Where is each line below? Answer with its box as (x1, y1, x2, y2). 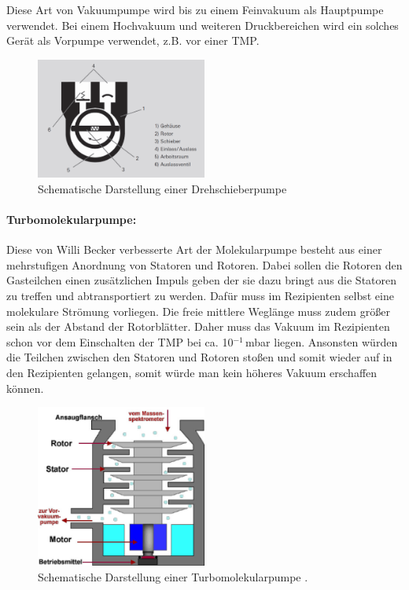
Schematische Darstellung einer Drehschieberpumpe (38, 180, 287, 196)
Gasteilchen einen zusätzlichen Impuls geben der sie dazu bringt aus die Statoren (6, 272, 397, 288)
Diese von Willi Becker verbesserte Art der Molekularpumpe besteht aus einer (6, 241, 382, 258)
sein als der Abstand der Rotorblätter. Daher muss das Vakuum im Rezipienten (6, 318, 390, 335)
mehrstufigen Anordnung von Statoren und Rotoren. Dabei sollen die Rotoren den (6, 256, 403, 273)
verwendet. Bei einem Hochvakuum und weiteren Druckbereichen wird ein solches (6, 16, 399, 33)
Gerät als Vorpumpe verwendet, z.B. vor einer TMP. (6, 32, 260, 49)
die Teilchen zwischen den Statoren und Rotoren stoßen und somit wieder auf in (6, 349, 392, 365)
